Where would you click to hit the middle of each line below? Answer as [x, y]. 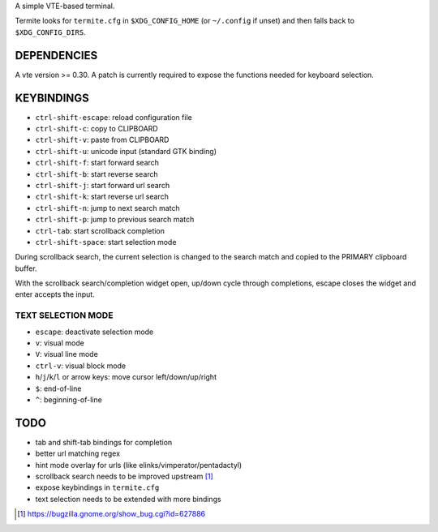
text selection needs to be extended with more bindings [129, 499]
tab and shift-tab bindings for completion [104, 442]
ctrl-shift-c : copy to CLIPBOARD [97, 128]
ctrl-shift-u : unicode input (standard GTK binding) [126, 151]
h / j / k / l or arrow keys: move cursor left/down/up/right [126, 377]
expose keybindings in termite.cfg [97, 487]
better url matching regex [78, 453]
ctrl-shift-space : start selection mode [106, 242]
